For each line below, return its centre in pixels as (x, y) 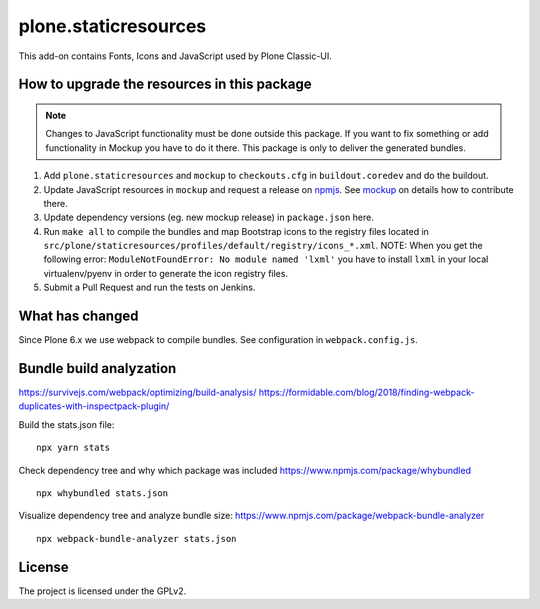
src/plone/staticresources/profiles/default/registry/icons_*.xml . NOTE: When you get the (263, 246)
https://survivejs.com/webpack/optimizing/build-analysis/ (137, 392)
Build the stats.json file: (66, 424)
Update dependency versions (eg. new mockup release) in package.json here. (208, 217)
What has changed (78, 316)
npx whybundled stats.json (102, 493)
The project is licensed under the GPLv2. (102, 591)
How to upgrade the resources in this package (165, 84)
